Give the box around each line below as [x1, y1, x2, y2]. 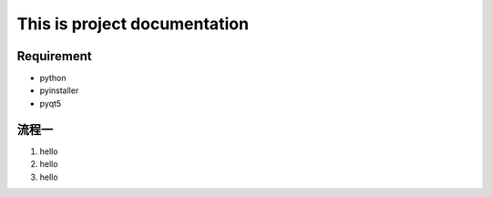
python [39, 73, 67, 84]
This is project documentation [16, 14, 250, 34]
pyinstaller [39, 85, 79, 96]
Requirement [16, 48, 93, 64]
